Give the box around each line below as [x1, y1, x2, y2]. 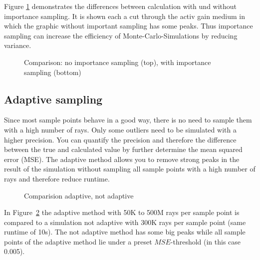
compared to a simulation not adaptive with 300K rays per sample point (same [4, 216, 246, 227]
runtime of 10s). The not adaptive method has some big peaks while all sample [4, 226, 246, 237]
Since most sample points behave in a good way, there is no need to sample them [4, 114, 252, 125]
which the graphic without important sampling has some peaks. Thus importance [4, 20, 253, 31]
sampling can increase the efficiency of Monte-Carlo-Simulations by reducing [4, 30, 238, 40]
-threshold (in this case [170, 236, 241, 246]
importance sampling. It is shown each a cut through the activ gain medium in [4, 10, 245, 21]
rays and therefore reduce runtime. [4, 173, 110, 183]
